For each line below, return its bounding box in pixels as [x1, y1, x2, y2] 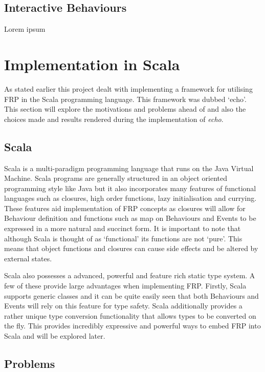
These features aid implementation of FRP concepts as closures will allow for [4, 202, 246, 213]
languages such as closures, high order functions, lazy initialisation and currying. [4, 193, 257, 203]
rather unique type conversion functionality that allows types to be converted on [4, 310, 256, 321]
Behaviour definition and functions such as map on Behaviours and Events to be [4, 213, 256, 223]
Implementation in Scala [4, 53, 180, 74]
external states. [4, 253, 52, 263]
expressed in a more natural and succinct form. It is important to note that [4, 223, 241, 234]
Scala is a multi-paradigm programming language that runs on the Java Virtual [4, 162, 254, 173]
